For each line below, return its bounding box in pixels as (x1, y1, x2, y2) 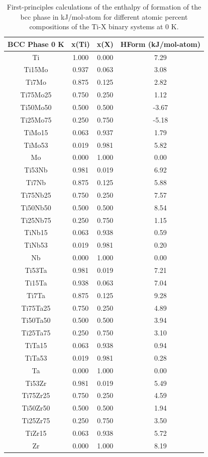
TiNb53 (24, 240, 48, 250)
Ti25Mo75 (20, 114, 52, 125)
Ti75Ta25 (21, 302, 51, 313)
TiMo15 (24, 127, 48, 137)
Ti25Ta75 (21, 327, 51, 338)
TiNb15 (24, 227, 48, 238)
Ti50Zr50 (22, 403, 50, 413)
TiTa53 (25, 352, 47, 363)
